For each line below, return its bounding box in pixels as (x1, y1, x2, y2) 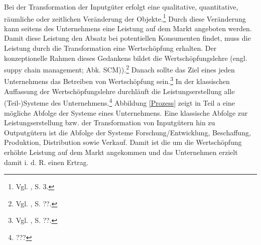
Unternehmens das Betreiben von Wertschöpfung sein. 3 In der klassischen (4, 74, 230, 87)
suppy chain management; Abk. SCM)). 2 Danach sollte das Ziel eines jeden (4, 63, 235, 74)
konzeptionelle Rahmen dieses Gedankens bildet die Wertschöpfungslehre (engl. (4, 52, 247, 63)
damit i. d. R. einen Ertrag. (4, 156, 89, 167)
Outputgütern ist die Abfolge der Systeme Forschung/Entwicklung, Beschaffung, (4, 127, 251, 137)
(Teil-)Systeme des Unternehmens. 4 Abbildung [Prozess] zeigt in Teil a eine (4, 96, 235, 108)
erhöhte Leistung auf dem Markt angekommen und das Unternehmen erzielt (4, 146, 238, 157)
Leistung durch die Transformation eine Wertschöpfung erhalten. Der (4, 43, 217, 53)
